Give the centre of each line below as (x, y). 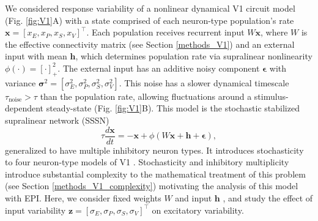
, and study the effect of (268, 197)
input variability (35, 210)
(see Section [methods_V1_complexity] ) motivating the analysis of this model (152, 186)
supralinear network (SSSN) (57, 120)
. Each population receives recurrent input (165, 32)
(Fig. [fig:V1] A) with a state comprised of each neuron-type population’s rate (150, 20)
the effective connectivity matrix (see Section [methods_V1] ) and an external (150, 44)
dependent (24, 108)
